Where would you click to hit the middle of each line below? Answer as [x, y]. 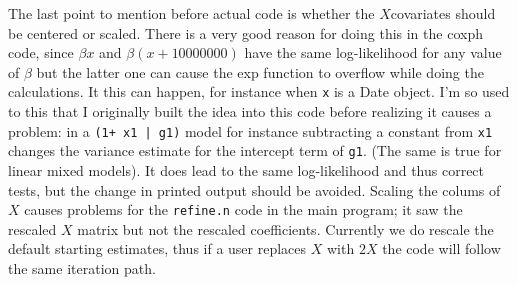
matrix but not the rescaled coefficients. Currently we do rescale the [285, 228]
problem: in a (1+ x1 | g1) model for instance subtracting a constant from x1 [250, 130]
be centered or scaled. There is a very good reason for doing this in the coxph [245, 32]
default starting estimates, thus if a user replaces [157, 248]
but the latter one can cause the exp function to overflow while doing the [260, 71]
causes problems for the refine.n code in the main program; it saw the [243, 209]
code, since [41, 52]
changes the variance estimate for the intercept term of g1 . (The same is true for [255, 150]
